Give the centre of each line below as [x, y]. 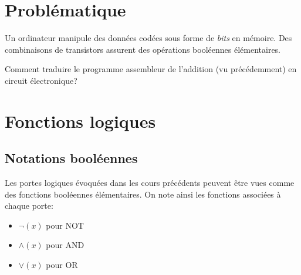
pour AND [65, 245]
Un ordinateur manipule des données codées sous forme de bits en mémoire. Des [148, 38]
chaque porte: [29, 206]
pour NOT [65, 225]
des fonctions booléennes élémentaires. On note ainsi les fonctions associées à [143, 194]
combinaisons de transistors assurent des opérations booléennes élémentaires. [143, 49]
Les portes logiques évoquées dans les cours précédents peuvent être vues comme [150, 183]
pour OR [62, 265]
